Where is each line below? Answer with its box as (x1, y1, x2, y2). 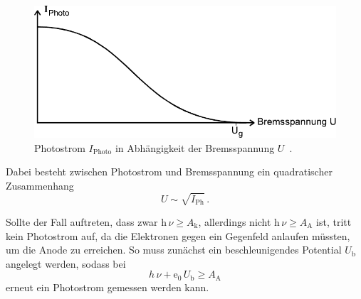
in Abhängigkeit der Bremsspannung (115, 140, 275, 155)
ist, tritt (316, 214, 352, 229)
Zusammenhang (6, 178, 74, 192)
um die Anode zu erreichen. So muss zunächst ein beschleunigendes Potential (6, 242, 342, 257)
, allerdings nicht (198, 214, 271, 229)
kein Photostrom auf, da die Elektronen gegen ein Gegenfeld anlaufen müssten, (6, 228, 350, 243)
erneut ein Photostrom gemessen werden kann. (6, 279, 209, 294)
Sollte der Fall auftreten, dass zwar (6, 214, 158, 229)
